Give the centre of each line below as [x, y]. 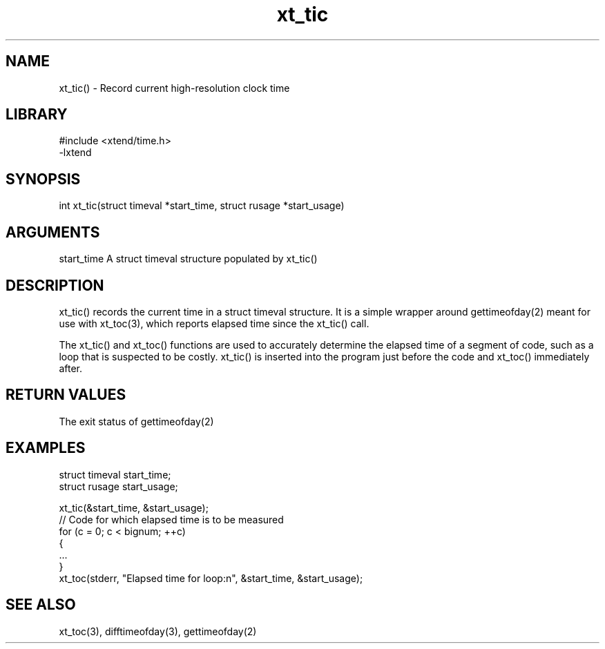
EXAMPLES [46, 448]
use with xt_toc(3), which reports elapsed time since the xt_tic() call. [214, 323]
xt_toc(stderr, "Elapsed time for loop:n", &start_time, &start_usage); [211, 578]
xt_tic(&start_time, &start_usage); [134, 507]
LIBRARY [37, 115]
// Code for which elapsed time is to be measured [171, 519]
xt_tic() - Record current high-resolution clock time [174, 88]
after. [70, 368]
